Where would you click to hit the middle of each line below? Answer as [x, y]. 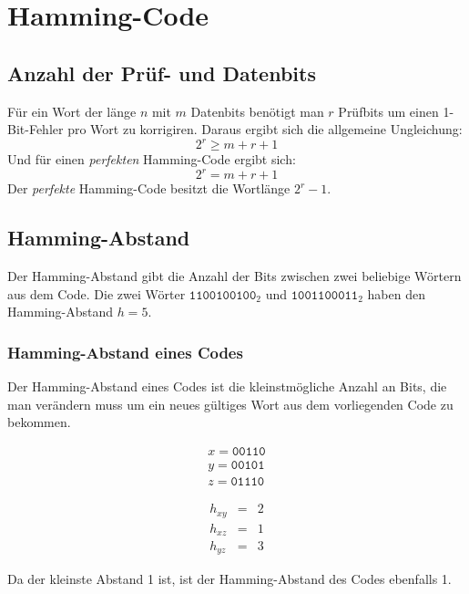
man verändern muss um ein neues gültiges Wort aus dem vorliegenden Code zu [230, 404]
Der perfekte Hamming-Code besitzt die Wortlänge [149, 188]
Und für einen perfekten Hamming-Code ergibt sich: [152, 159]
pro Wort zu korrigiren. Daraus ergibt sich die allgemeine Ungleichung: [265, 129]
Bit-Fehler [36, 129]
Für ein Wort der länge [72, 111]
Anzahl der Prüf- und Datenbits [162, 73]
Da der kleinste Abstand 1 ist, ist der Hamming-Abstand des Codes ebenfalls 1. [229, 579]
